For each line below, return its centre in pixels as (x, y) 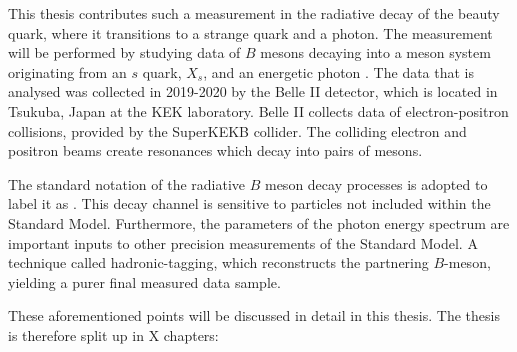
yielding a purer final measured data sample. (144, 281)
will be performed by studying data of (124, 52)
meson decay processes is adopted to (376, 183)
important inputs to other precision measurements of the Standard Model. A (243, 242)
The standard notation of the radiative (127, 183)
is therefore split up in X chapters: (113, 334)
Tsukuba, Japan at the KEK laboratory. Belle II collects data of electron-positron (258, 110)
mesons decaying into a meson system (375, 52)
